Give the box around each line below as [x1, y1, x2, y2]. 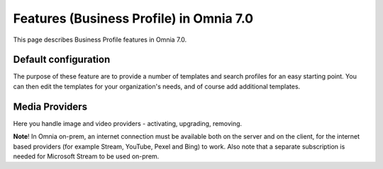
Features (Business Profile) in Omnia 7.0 [13, 11, 254, 26]
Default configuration [13, 54, 111, 66]
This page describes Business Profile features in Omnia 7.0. [13, 35, 187, 44]
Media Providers [13, 100, 88, 112]
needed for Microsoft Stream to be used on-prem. [13, 152, 160, 161]
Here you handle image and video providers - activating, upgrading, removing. [13, 119, 243, 127]
